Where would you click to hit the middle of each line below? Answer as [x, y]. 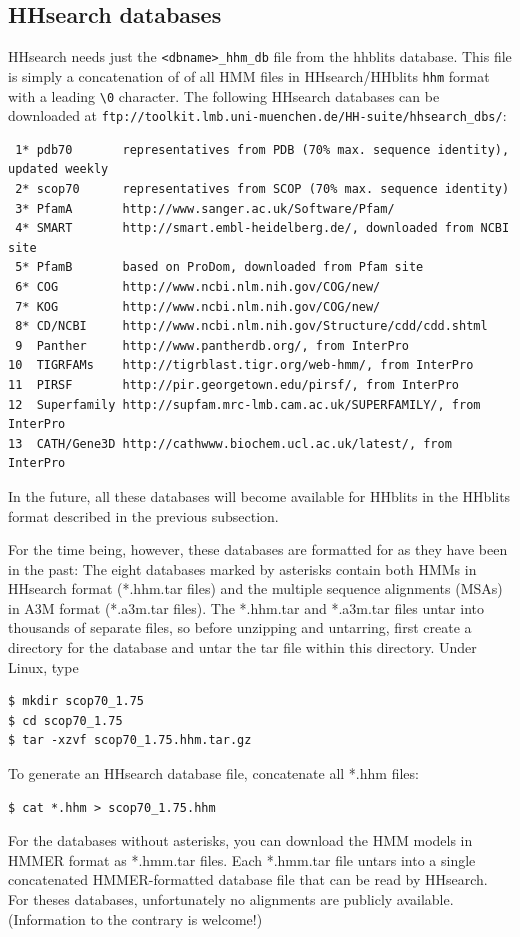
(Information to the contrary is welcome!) [135, 918]
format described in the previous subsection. [143, 515]
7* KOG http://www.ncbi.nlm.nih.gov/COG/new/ [198, 306]
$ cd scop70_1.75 [65, 720]
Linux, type [43, 666]
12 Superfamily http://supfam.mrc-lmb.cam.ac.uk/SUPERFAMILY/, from [244, 404]
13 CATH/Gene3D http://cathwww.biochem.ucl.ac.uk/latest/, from [230, 443]
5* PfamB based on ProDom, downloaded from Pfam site [219, 267]
